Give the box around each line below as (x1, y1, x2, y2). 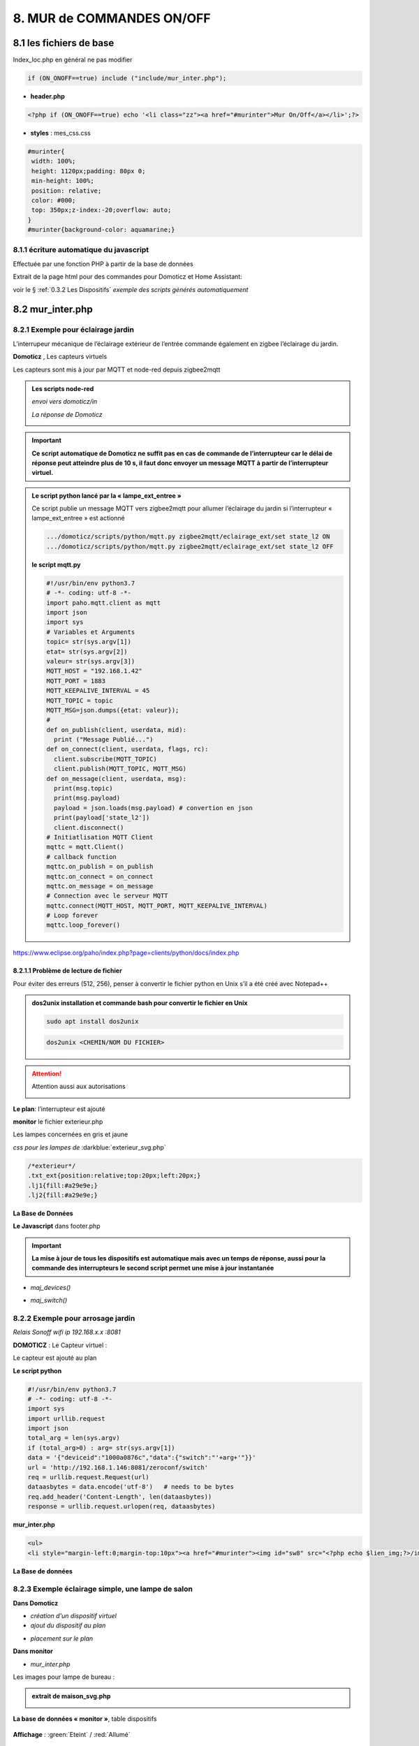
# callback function (46, 853, 117, 860)
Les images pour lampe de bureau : (13, 1673, 115, 1681)
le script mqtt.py (31, 560, 81, 568)
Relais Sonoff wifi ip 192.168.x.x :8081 (13, 1328, 122, 1337)
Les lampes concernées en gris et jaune (13, 1130, 128, 1138)
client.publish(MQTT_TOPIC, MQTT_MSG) (53, 765, 186, 773)
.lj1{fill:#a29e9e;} (27, 1181, 98, 1189)
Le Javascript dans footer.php (13, 1222, 101, 1231)
